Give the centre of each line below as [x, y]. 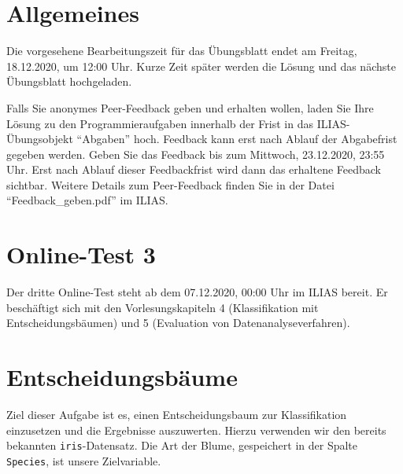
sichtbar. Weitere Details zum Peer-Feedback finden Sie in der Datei [170, 184]
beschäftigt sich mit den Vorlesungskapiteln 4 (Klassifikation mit [163, 307]
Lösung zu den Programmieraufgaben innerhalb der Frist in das [160, 123]
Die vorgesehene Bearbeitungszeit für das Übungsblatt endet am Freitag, [182, 51]
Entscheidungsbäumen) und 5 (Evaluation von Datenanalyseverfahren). [178, 323]
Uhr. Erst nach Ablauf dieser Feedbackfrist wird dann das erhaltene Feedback [194, 169]
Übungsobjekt [40, 139]
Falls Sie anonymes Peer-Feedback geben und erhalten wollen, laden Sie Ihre [190, 107]
